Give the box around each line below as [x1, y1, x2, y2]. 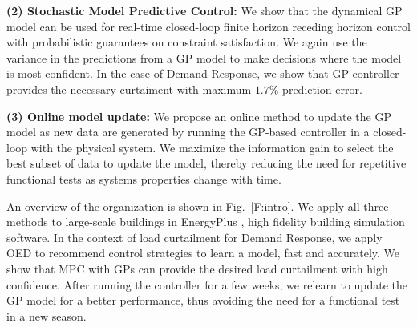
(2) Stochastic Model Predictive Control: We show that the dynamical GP [6, 2, 403, 18]
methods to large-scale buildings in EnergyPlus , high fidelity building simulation [6, 213, 405, 230]
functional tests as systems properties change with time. [6, 170, 281, 187]
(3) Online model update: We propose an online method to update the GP [6, 107, 391, 124]
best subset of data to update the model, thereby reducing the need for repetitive [6, 155, 407, 172]
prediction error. [282, 80, 362, 97]
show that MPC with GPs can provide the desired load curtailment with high [6, 260, 388, 277]
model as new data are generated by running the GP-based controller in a [6, 123, 370, 140]
